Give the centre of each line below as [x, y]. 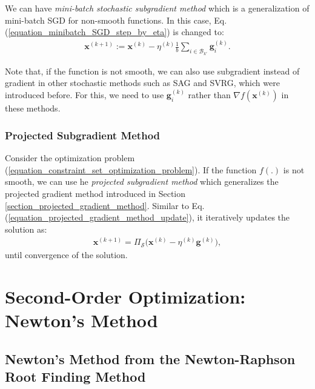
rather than [209, 95]
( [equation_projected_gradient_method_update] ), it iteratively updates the [148, 217]
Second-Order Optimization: [125, 297]
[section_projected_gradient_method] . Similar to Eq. [105, 205]
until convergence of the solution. [66, 255]
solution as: [26, 229]
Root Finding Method [75, 377]
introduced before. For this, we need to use [85, 95]
